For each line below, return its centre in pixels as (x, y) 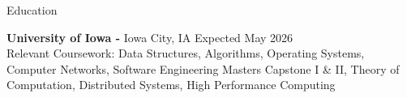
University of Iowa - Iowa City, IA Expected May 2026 (150, 37)
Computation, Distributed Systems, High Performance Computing (171, 85)
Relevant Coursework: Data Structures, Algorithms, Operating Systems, (186, 53)
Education (32, 10)
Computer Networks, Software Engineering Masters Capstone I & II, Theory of (203, 68)
